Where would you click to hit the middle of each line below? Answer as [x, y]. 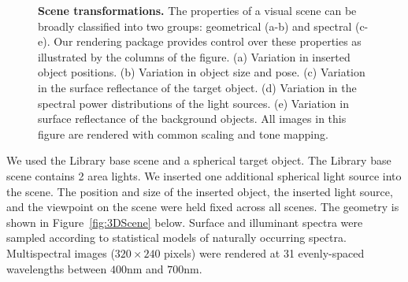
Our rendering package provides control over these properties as [208, 41]
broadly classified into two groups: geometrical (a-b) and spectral [195, 26]
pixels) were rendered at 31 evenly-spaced [264, 252]
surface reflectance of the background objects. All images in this [192, 119]
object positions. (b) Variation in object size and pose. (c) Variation [202, 72]
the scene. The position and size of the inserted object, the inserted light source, [200, 191]
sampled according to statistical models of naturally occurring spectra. [176, 237]
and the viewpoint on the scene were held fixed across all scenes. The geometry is [203, 207]
